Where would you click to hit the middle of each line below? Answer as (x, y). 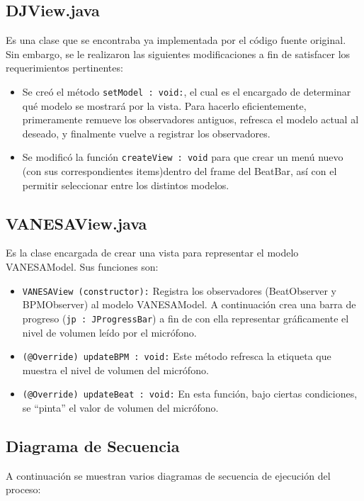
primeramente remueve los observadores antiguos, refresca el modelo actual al (190, 119)
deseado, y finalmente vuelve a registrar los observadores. (146, 133)
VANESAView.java (76, 223)
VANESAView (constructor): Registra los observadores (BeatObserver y (179, 290)
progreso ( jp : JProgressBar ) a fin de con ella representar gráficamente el (186, 318)
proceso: (23, 489)
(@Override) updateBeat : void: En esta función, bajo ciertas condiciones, (190, 394)
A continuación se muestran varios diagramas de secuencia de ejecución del (168, 475)
